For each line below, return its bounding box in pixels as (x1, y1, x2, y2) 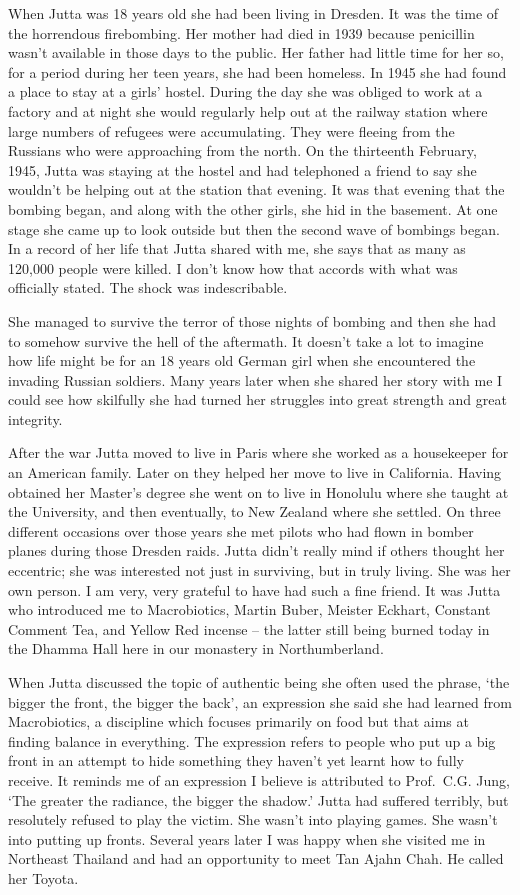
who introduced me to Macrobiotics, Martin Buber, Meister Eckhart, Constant (8, 599, 491, 620)
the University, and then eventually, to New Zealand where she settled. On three (8, 501, 501, 522)
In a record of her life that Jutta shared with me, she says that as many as (8, 238, 466, 259)
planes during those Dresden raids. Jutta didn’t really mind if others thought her (8, 540, 505, 561)
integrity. (8, 408, 63, 429)
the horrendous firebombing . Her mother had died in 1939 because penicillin (8, 22, 475, 43)
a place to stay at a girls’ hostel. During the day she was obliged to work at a (8, 81, 483, 102)
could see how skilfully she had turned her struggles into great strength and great (8, 389, 507, 410)
